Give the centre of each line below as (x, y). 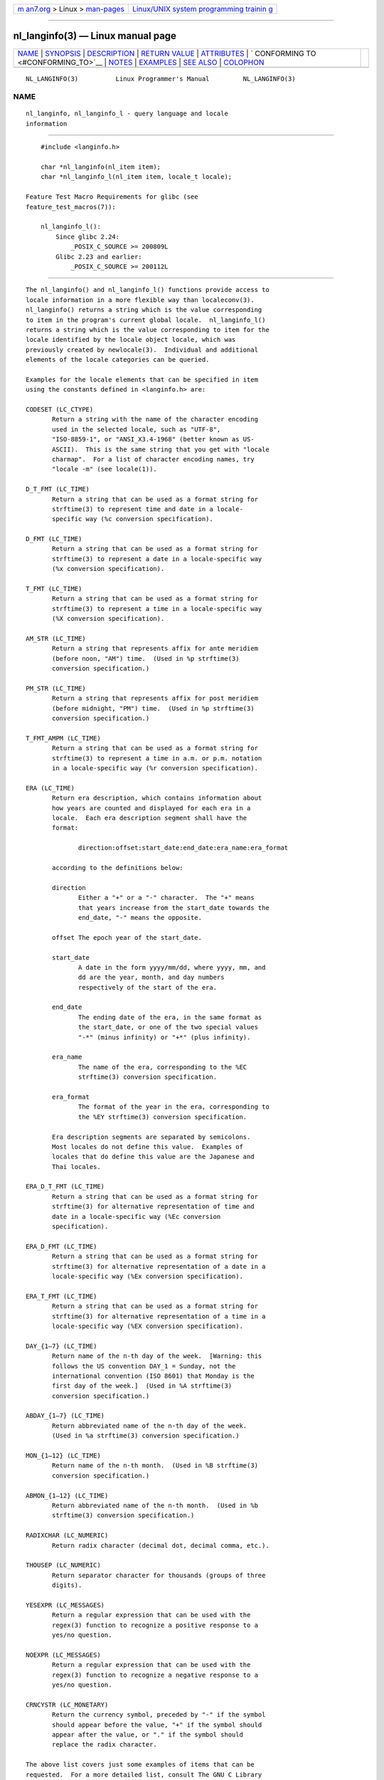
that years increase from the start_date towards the (174, 907)
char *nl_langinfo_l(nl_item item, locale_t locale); (136, 177)
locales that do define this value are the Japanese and (154, 1157)
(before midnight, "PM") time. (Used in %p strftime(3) (154, 708)
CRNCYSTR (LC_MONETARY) (67, 1705)
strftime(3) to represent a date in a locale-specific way (157, 559)
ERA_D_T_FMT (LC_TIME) (65, 1187)
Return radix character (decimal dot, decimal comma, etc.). (161, 1545)
